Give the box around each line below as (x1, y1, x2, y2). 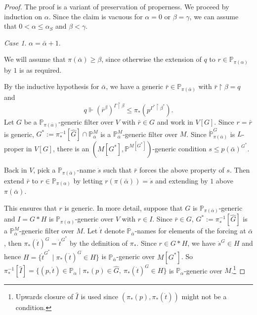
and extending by (155, 175, 208, 185)
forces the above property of (139, 165, 224, 175)
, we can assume (189, 11, 239, 21)
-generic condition (152, 143, 207, 154)
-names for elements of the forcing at (134, 225, 246, 236)
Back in (4, 165, 27, 175)
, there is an (53, 143, 89, 154)
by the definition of (70, 238, 128, 248)
